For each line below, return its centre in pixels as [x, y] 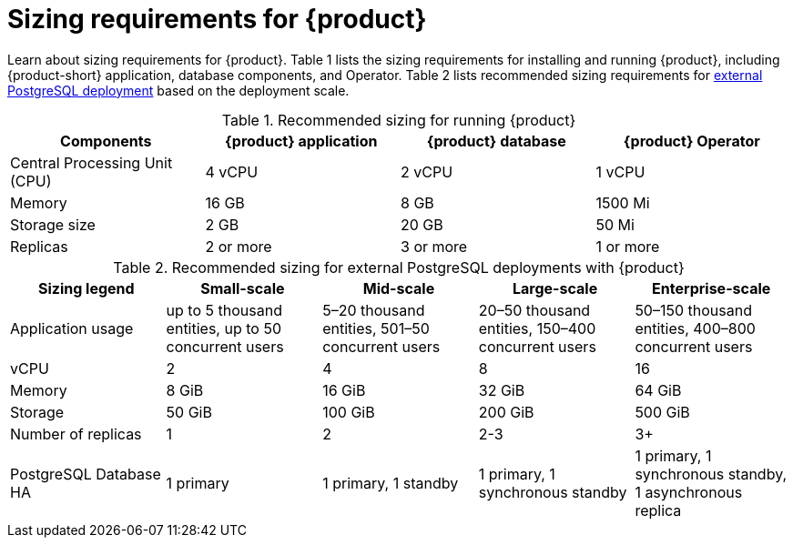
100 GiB [349, 412]
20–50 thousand [534, 310]
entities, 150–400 [537, 328]
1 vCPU [620, 172]
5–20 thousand [374, 310]
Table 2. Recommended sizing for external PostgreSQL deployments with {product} [399, 267]
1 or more [628, 246]
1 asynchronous [689, 492]
